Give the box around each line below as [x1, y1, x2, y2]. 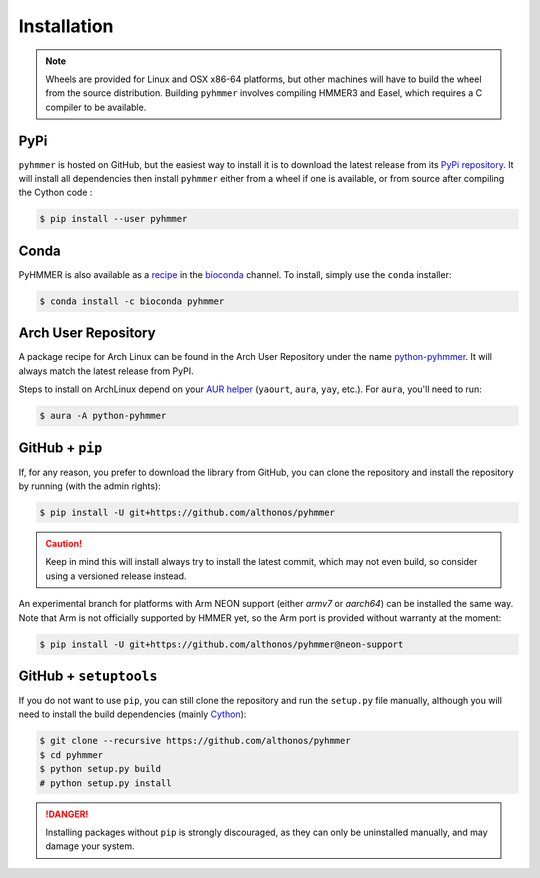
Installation [18, 15, 114, 37]
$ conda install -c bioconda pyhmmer [39, 295, 225, 307]
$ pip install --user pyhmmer [39, 213, 188, 225]
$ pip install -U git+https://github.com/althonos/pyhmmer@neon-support [39, 638, 404, 650]
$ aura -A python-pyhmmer [39, 410, 167, 422]
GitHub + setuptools [18, 667, 158, 684]
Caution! [45, 538, 83, 549]
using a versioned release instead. [45, 570, 187, 582]
